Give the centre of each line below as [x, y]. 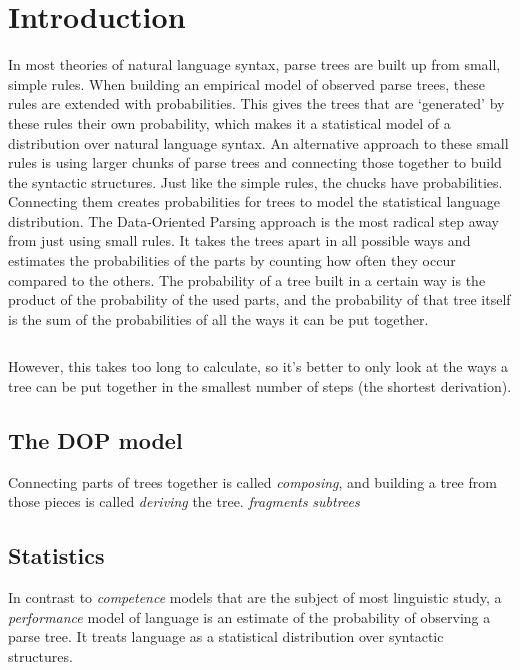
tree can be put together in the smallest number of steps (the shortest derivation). [260, 386]
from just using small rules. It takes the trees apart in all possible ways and [239, 240]
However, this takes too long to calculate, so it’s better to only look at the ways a [258, 366]
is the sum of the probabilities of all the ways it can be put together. [218, 318]
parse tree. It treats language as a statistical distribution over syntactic [226, 636]
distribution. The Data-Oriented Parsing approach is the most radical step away [253, 220]
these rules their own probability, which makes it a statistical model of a [229, 122]
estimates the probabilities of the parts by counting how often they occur [232, 260]
